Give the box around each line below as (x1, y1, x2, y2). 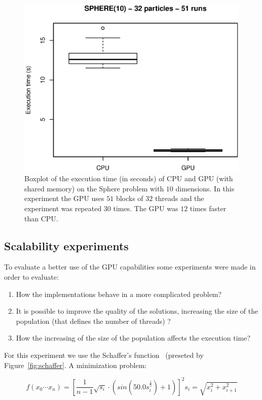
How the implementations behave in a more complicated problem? (16, 288, 222, 299)
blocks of (116, 193, 143, 204)
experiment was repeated (24, 203, 102, 213)
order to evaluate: (4, 271, 59, 282)
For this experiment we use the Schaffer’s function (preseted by (4, 349, 204, 360)
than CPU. (24, 213, 58, 223)
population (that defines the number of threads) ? (16, 315, 171, 326)
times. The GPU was (113, 203, 178, 213)
